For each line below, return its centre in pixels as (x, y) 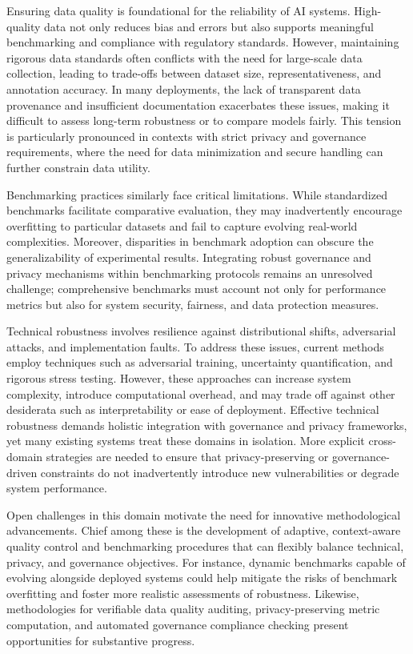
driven (22, 472)
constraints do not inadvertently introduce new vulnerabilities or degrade (220, 472)
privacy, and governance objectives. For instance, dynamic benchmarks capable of (206, 562)
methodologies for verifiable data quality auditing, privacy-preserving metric (193, 609)
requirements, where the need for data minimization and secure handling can (195, 152)
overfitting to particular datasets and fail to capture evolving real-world (182, 225)
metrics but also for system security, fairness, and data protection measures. (193, 304)
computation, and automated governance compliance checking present (178, 624)
